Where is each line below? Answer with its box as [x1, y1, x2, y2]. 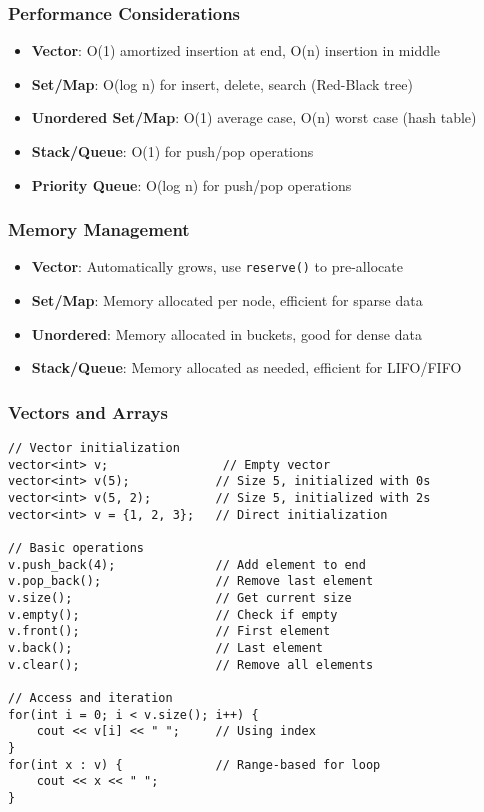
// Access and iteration [8, 690, 173, 705]
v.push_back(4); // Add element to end [8, 557, 366, 572]
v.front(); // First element [8, 624, 331, 639]
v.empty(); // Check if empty [8, 607, 338, 622]
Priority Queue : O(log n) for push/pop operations [31, 174, 352, 195]
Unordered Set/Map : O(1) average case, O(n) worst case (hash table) [31, 107, 477, 128]
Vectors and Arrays [8, 399, 168, 424]
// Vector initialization [8, 441, 180, 456]
